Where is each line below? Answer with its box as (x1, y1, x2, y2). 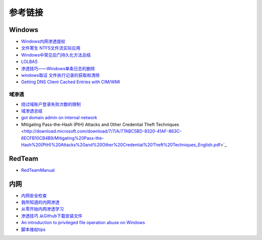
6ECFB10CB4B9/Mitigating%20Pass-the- (21, 135, 104, 141)
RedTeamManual (21, 167, 55, 173)
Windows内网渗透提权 (21, 39, 65, 45)
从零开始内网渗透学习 (21, 206, 64, 212)
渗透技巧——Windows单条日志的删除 (21, 65, 96, 71)
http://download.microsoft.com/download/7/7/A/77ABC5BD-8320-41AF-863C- (24, 128, 182, 134)
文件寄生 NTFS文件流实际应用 (21, 45, 81, 51)
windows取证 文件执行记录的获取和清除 (21, 73, 100, 78)
